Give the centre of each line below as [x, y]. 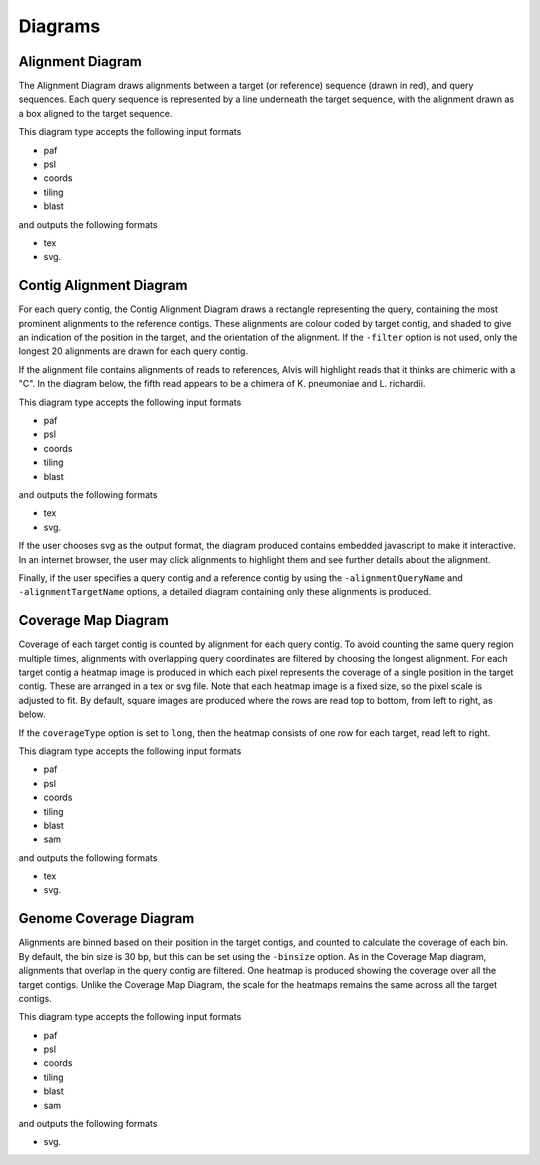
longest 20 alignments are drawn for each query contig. [133, 351]
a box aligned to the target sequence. [95, 113]
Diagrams [59, 26]
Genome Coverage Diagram [106, 918]
